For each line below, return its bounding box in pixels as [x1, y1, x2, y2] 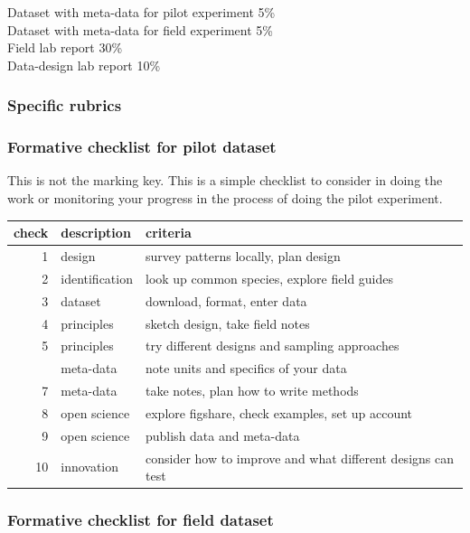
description [61, 223, 131, 242]
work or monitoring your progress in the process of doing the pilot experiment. [7, 189, 443, 208]
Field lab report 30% [7, 38, 123, 57]
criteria [145, 223, 192, 242]
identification [61, 268, 133, 287]
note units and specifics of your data [145, 359, 347, 378]
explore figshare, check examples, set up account [145, 403, 413, 422]
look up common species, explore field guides [145, 268, 394, 287]
